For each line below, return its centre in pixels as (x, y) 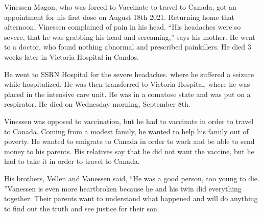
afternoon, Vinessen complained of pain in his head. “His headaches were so (123, 27)
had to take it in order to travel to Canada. (72, 161)
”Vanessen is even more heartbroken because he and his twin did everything (123, 188)
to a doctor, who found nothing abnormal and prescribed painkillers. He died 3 (128, 47)
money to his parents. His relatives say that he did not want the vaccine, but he (129, 151)
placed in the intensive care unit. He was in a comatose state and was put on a (127, 94)
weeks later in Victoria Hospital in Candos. (71, 56)
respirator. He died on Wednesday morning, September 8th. (97, 104)
